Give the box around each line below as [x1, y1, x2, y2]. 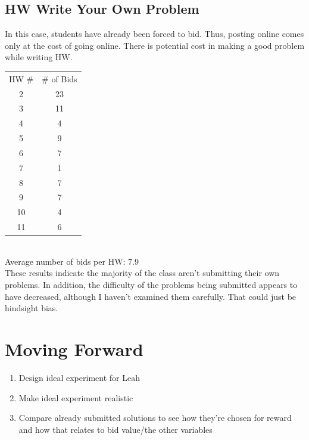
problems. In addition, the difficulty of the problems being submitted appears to [5, 278, 298, 291]
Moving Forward [5, 337, 143, 361]
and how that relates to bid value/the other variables [18, 423, 213, 435]
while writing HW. [5, 51, 73, 63]
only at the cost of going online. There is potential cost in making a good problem [5, 39, 305, 51]
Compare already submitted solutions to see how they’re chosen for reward [18, 411, 292, 424]
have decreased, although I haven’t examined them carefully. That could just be [5, 290, 296, 302]
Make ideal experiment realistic [18, 391, 133, 404]
